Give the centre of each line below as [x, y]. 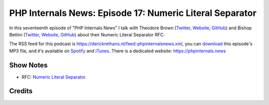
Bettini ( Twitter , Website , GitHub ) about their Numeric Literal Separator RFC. [87, 34]
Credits [21, 91]
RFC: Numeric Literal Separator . [54, 77]
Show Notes [28, 65]
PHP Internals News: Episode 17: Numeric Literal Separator [133, 13]
